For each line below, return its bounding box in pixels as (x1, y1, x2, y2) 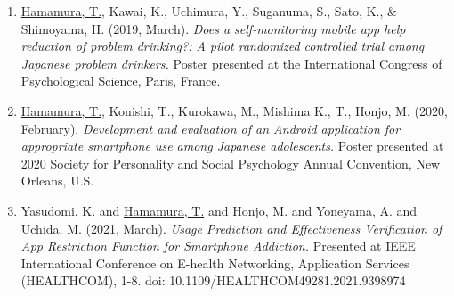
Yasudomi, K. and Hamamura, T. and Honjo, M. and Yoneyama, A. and (20, 201, 418, 219)
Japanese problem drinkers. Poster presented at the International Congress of (20, 53, 442, 72)
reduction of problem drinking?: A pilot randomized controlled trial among (20, 37, 425, 55)
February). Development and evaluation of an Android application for (20, 119, 401, 137)
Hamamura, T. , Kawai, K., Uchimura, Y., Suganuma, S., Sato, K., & (20, 2, 397, 20)
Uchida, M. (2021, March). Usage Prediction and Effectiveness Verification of (20, 218, 442, 237)
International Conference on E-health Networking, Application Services (20, 253, 409, 272)
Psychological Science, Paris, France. (20, 71, 221, 90)
